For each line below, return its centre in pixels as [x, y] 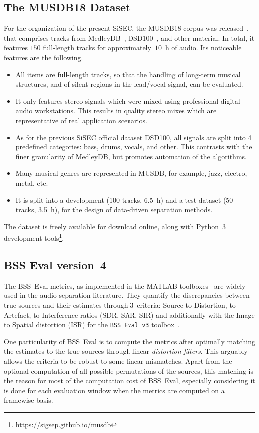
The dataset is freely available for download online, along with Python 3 [115, 226]
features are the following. [44, 57]
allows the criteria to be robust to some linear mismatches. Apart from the [118, 361]
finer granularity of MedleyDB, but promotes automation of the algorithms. [131, 156]
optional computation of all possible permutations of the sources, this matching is [129, 370]
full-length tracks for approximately [97, 48]
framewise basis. [29, 400]
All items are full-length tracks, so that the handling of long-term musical [128, 74]
